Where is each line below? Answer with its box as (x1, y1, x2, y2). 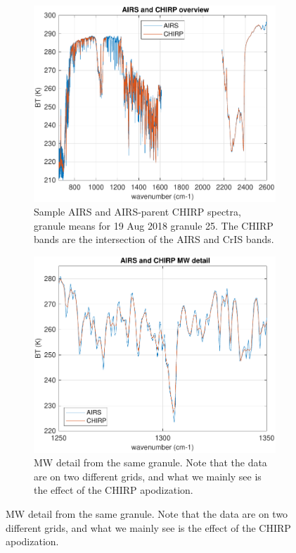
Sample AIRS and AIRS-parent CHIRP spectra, (34, 204, 241, 219)
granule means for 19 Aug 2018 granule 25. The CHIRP (34, 218, 274, 232)
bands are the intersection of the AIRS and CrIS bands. (34, 232, 274, 247)
